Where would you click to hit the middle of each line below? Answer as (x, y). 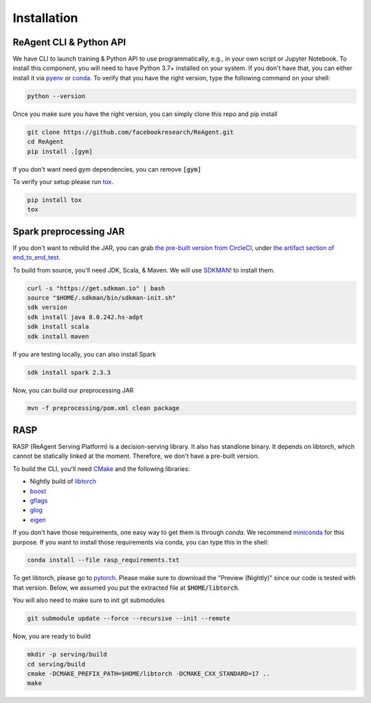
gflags (39, 500)
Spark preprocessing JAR (69, 231)
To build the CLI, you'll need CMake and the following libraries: (101, 469)
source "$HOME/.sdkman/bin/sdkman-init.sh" (102, 298)
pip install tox (55, 200)
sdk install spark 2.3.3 (69, 372)
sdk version (47, 308)
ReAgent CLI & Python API (69, 42)
